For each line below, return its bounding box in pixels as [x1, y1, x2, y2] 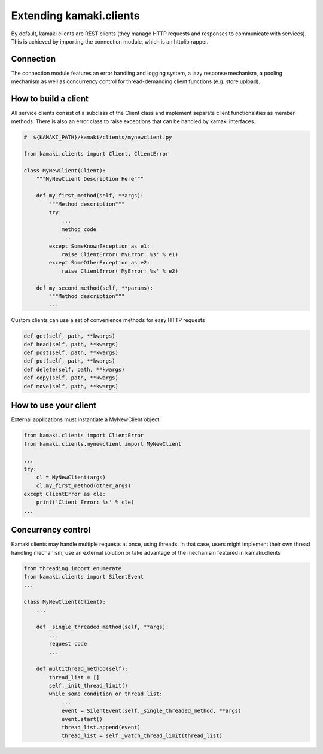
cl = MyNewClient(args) [36, 474, 106, 481]
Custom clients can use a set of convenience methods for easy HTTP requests [11, 317, 205, 324]
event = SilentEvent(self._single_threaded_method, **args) [61, 707, 242, 715]
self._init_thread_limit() [48, 682, 128, 689]
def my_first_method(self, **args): [36, 192, 144, 199]
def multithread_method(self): [36, 665, 128, 673]
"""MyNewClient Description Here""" [36, 175, 144, 183]
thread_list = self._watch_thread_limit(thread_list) [61, 732, 223, 739]
